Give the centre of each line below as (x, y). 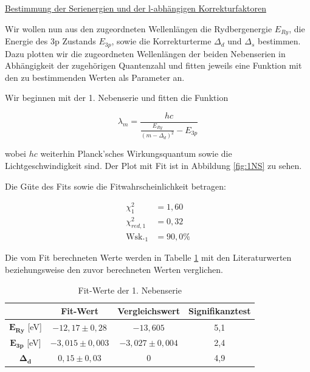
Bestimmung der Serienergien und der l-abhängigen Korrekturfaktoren (136, 8)
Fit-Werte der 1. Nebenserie (130, 290)
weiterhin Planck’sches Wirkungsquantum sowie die (136, 153)
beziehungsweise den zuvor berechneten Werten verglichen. (114, 270)
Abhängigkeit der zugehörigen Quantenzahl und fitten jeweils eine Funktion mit (153, 65)
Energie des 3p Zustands (50, 41)
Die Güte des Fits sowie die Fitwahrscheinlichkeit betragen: (115, 186)
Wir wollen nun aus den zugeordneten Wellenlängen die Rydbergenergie (139, 28)
